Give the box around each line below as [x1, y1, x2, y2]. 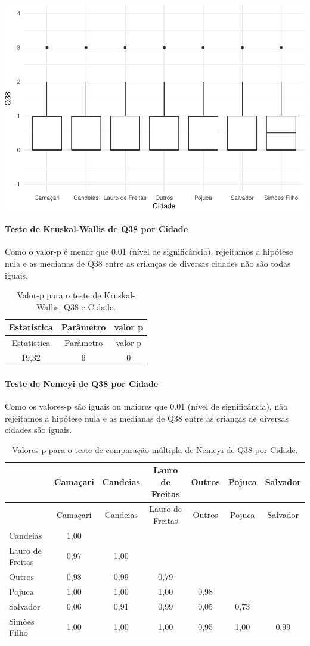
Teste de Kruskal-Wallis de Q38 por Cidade [5, 223, 188, 235]
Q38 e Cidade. [64, 300, 116, 313]
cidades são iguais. [5, 423, 72, 436]
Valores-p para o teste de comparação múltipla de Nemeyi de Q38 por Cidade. [12, 443, 298, 455]
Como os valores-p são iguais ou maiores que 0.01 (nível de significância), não [5, 400, 288, 412]
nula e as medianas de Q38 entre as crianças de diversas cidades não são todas [5, 257, 291, 270]
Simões [9, 614, 35, 627]
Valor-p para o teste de [17, 289, 101, 301]
